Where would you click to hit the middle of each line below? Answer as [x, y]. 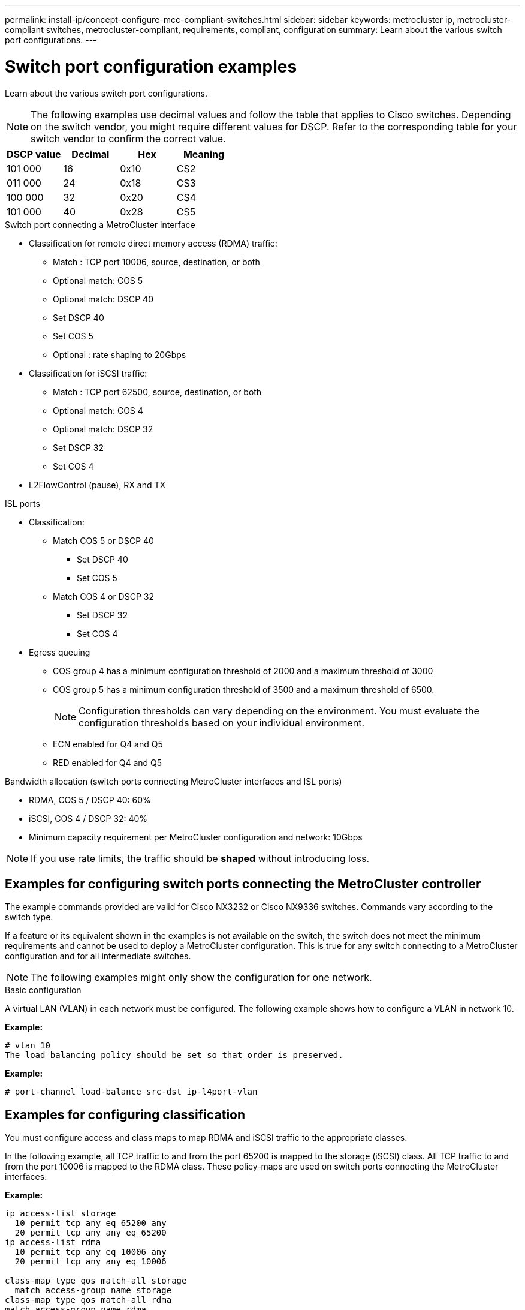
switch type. [29, 917]
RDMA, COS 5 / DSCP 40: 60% [90, 800]
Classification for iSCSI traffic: [88, 373]
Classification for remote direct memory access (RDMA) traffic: [153, 243]
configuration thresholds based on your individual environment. [222, 722]
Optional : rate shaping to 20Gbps [120, 354]
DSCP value [34, 154]
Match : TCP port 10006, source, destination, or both [156, 262]
